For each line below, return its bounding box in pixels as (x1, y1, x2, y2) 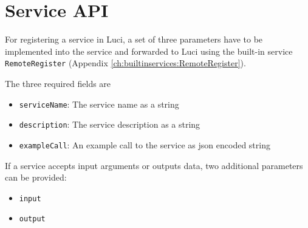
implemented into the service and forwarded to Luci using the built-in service (5, 44, 293, 57)
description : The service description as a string (19, 118, 200, 131)
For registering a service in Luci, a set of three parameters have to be (5, 33, 263, 46)
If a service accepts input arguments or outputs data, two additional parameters (5, 159, 303, 171)
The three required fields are (5, 77, 111, 89)
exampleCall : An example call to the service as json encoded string (19, 138, 270, 151)
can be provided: (5, 171, 67, 184)
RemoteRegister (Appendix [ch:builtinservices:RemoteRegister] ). (5, 57, 246, 69)
